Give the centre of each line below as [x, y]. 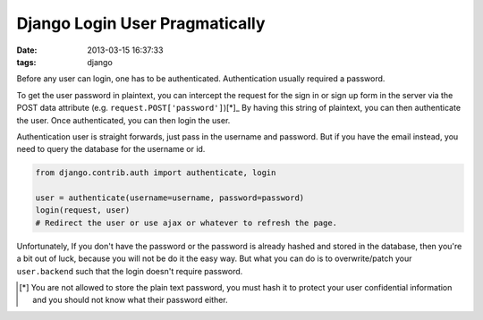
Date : [27, 50]
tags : [26, 62]
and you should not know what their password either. [130, 300]
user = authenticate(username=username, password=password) [170, 198]
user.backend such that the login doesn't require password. [130, 271]
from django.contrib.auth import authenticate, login [156, 173]
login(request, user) [83, 211]
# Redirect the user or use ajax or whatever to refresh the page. [186, 223]
